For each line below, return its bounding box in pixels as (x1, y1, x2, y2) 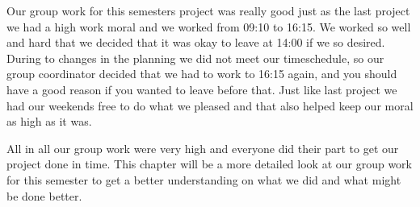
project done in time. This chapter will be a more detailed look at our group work (6, 155, 412, 172)
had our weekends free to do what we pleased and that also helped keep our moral (6, 97, 414, 114)
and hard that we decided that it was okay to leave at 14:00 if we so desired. (6, 34, 385, 51)
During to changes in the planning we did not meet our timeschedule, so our (6, 49, 384, 66)
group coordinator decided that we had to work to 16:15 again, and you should (6, 65, 397, 82)
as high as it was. (6, 113, 92, 130)
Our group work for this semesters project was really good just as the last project (6, 2, 410, 19)
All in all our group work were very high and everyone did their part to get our (6, 139, 399, 156)
